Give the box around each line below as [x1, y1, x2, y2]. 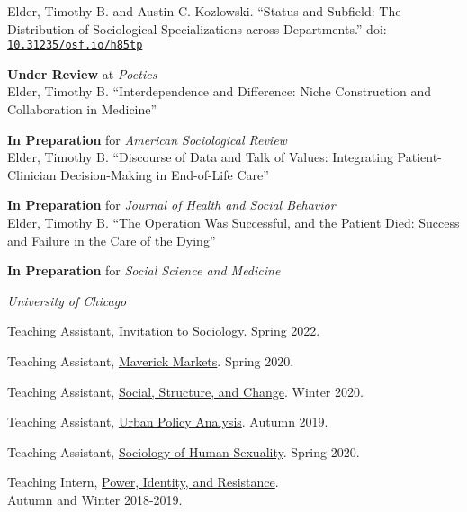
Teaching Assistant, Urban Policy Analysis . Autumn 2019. [7, 412, 328, 431]
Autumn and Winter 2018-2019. [7, 490, 183, 508]
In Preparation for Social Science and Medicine [7, 261, 281, 280]
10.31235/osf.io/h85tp [7, 39, 143, 52]
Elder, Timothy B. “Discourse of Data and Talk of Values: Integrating [7, 148, 393, 166]
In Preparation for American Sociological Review [7, 130, 287, 148]
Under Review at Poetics [7, 64, 157, 83]
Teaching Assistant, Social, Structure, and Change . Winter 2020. [7, 382, 364, 400]
